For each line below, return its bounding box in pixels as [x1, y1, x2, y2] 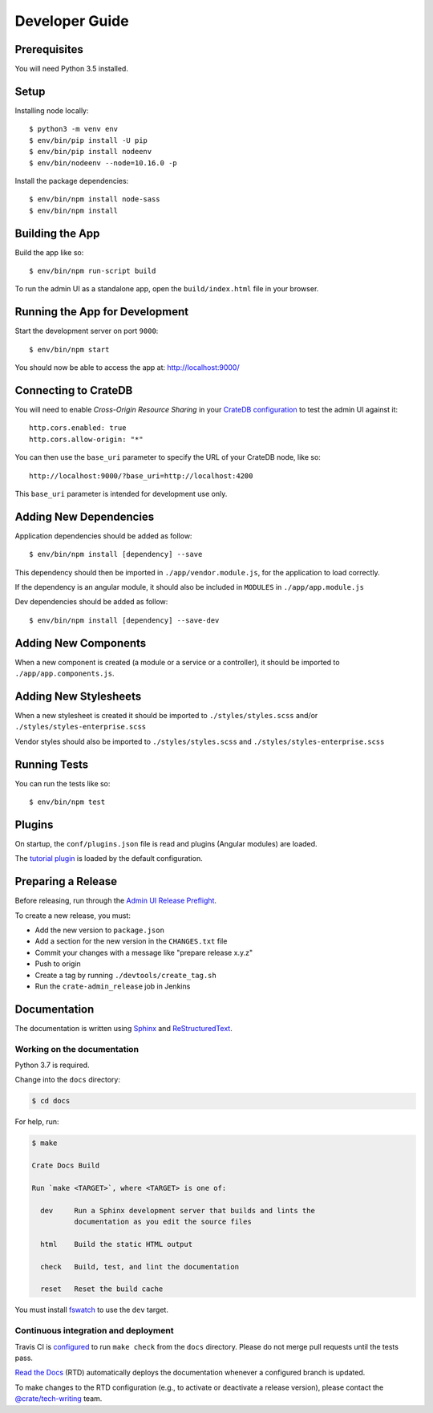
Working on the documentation [14, 1043, 140, 1054]
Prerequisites [14, 43, 83, 56]
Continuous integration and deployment [14, 1325, 174, 1336]
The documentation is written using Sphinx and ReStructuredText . [14, 1023, 233, 1033]
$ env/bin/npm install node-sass [29, 195, 160, 204]
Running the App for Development [14, 305, 189, 319]
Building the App [14, 226, 100, 240]
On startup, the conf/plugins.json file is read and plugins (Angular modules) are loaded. [14, 838, 318, 848]
